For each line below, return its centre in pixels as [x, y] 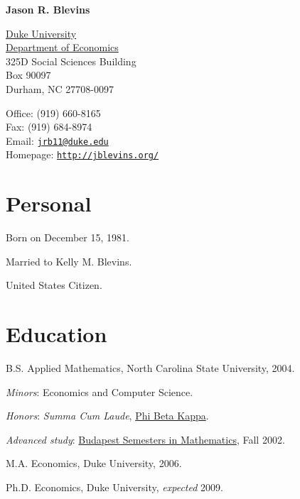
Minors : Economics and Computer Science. [100, 391]
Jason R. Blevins [48, 9]
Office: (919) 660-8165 [53, 113]
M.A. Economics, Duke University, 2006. [94, 463]
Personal [49, 203]
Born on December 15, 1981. [68, 237]
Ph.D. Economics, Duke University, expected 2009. [114, 487]
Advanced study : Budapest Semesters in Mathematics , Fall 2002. [145, 439]
